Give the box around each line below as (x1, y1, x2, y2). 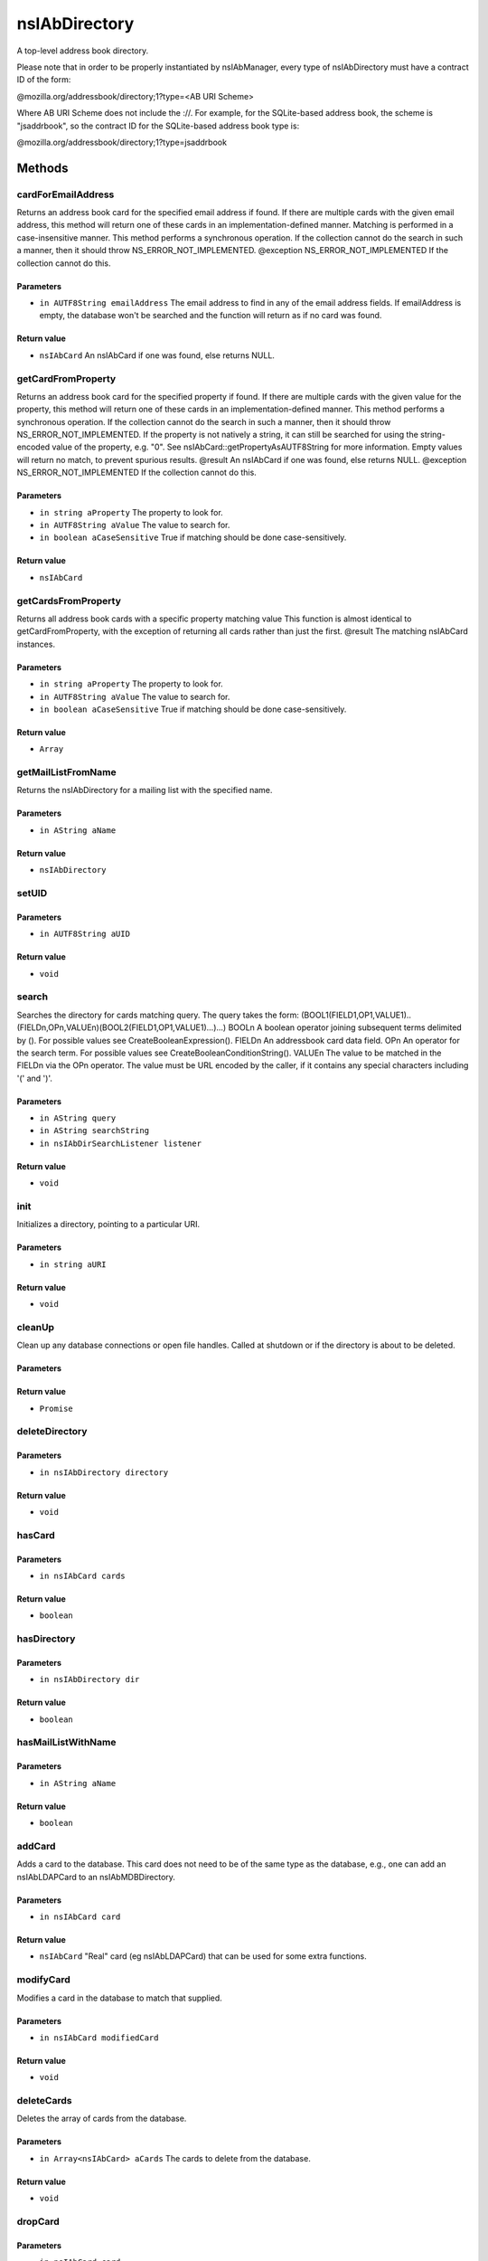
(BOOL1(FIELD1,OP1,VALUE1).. (301, 1009, 411, 1020)
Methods (16, 160, 69, 175)
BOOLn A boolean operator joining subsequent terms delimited (228, 1022, 463, 1033)
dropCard (16, 2215, 61, 2228)
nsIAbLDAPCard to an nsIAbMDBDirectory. (16, 1871, 176, 1882)
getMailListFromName (16, 766, 117, 779)
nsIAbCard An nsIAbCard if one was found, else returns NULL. (39, 349, 276, 361)
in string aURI (39, 1259, 108, 1270)
